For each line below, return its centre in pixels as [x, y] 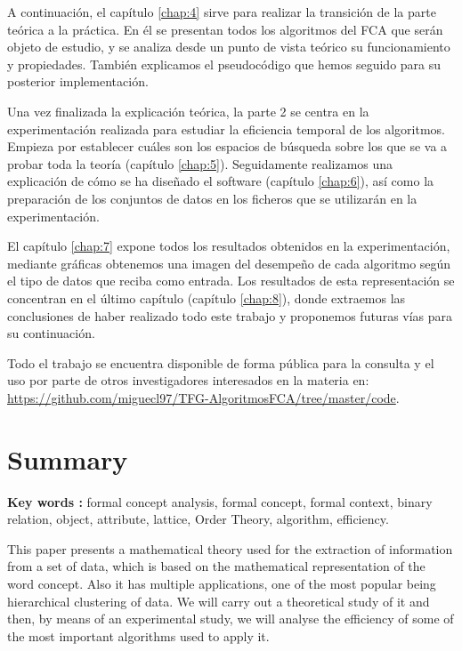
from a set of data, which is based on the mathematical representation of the [216, 566]
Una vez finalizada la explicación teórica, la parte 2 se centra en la [188, 111]
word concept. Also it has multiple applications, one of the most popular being [222, 583]
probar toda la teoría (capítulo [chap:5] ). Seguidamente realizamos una [200, 163]
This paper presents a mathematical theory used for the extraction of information [230, 548]
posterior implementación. [78, 81]
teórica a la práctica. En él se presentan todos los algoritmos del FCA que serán [225, 29]
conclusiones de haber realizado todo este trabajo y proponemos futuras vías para [230, 315]
